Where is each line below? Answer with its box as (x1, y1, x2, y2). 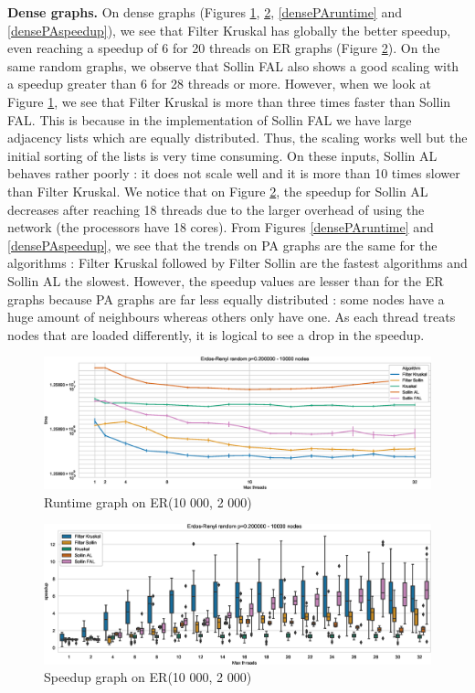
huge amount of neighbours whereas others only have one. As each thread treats (7, 307, 456, 326)
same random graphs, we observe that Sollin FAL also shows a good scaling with (7, 56, 459, 75)
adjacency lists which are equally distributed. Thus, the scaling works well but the (7, 128, 468, 147)
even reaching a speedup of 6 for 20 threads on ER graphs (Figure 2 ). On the (7, 38, 440, 58)
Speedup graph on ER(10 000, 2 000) (44, 667, 252, 687)
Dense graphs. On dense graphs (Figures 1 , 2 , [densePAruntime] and (7, 3, 402, 21)
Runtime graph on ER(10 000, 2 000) (44, 492, 252, 511)
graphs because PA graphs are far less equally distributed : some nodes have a (7, 289, 445, 308)
